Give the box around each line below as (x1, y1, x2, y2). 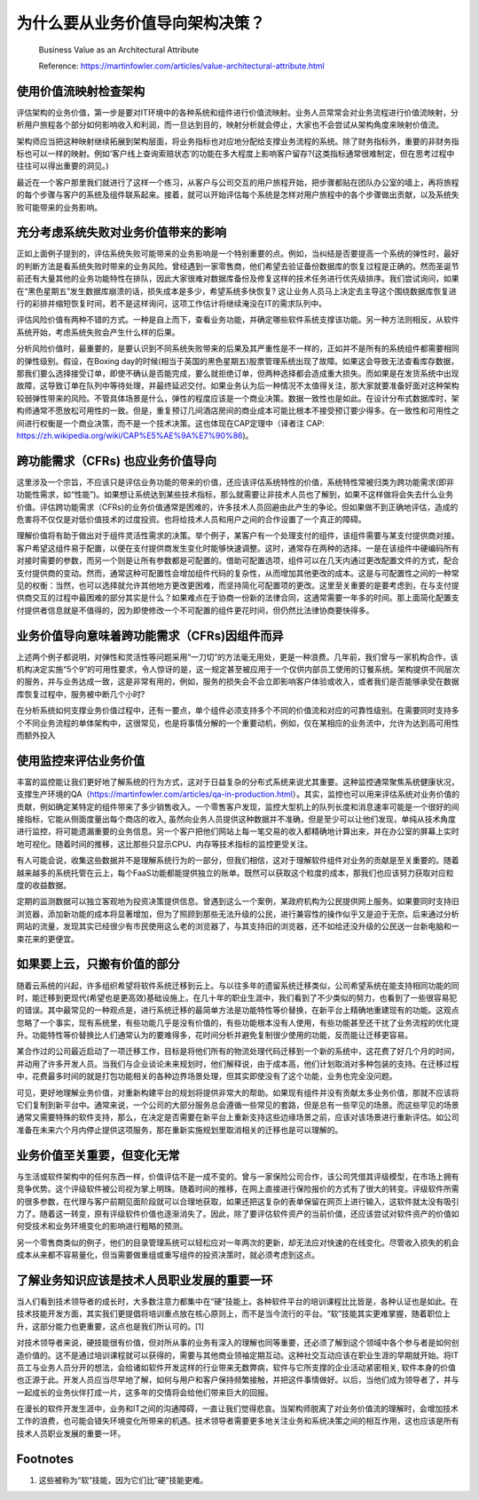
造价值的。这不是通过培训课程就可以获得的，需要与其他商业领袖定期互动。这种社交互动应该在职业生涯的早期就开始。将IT (16, 1350, 459, 1361)
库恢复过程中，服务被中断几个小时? (16, 688, 145, 699)
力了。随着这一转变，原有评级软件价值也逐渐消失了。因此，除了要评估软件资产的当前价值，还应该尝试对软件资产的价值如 (16, 1208, 459, 1218)
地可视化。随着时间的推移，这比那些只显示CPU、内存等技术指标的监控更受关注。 (16, 838, 313, 849)
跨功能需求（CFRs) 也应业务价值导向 (16, 453, 217, 468)
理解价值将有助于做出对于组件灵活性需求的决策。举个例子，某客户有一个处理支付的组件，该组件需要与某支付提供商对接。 (16, 530, 459, 541)
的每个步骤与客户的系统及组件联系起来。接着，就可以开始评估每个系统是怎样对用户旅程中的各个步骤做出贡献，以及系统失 (16, 189, 459, 200)
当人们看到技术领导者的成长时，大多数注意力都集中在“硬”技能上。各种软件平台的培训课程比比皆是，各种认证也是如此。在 (16, 1296, 459, 1306)
